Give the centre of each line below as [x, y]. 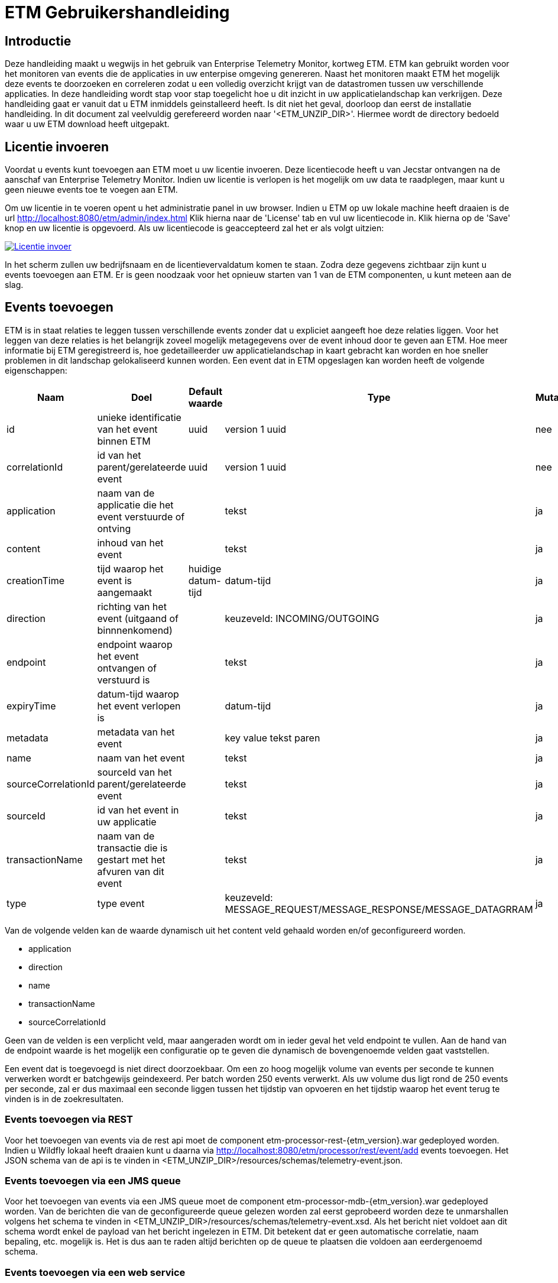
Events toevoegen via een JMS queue [93, 1180]
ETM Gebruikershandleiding [117, 12]
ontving [114, 528]
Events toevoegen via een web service [95, 1272]
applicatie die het [135, 505]
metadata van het [136, 732]
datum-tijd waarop [138, 694]
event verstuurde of [141, 516]
